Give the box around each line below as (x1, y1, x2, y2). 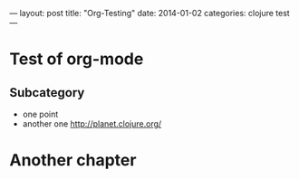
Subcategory (9, 85, 85, 100)
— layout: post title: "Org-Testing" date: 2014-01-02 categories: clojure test (9, 8, 290, 18)
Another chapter (9, 150, 137, 171)
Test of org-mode (9, 49, 144, 70)
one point (22, 108, 59, 119)
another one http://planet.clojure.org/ (22, 118, 162, 129)
